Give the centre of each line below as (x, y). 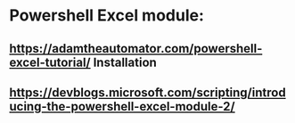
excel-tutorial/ (50, 62)
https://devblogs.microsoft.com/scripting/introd (148, 92)
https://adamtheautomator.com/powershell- (136, 49)
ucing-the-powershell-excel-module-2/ (122, 107)
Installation (125, 62)
